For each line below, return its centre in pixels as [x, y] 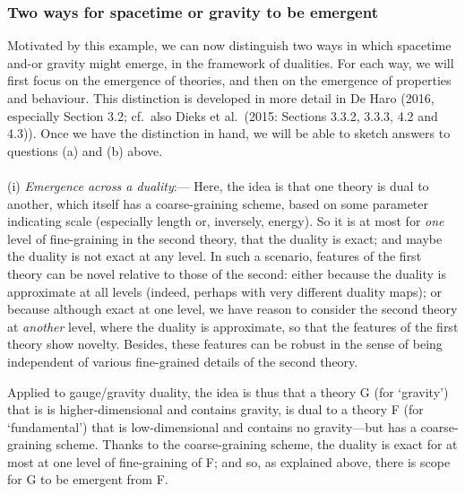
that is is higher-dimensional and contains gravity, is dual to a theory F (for [215, 409]
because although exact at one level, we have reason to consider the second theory [232, 309]
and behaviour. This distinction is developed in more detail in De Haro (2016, [221, 98]
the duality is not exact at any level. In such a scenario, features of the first [215, 256]
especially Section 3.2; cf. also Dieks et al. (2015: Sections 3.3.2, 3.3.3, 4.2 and [223, 115]
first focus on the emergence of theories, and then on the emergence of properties [229, 80]
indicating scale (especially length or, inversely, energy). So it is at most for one [226, 221]
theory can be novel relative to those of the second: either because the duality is [227, 273]
